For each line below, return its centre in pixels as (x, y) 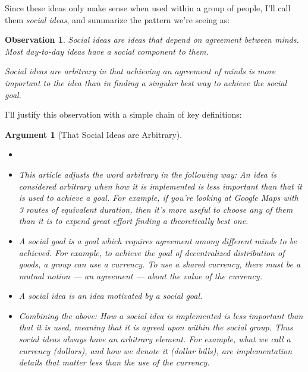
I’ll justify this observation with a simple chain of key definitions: (123, 114)
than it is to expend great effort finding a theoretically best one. (133, 221)
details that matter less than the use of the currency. (114, 362)
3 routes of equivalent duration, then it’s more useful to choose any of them (156, 209)
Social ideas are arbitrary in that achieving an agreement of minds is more (140, 71)
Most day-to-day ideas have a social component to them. (107, 51)
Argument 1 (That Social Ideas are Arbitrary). (94, 134)
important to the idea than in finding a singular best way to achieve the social (146, 82)
